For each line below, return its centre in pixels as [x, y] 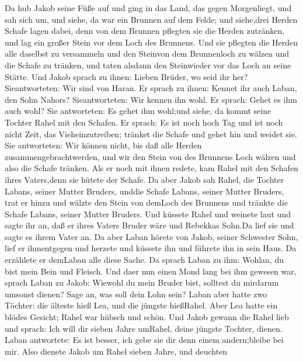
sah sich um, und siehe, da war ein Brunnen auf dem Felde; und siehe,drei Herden [151, 19]
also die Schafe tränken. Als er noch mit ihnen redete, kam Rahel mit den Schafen [151, 168]
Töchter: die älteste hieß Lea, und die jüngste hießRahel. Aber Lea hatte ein [141, 305]
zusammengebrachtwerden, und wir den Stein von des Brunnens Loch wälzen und [150, 156]
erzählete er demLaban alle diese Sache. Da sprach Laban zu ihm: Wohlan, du [144, 260]
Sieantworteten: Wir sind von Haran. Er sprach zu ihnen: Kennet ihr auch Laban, [151, 88]
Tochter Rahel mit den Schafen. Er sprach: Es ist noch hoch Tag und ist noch [144, 122]
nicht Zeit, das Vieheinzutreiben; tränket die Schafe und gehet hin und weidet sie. [151, 133]
